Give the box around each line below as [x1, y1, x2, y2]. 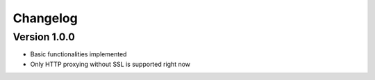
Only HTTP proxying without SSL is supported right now [30, 60, 191, 68]
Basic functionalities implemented [30, 50, 127, 58]
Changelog [12, 10, 78, 26]
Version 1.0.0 [12, 31, 76, 43]
